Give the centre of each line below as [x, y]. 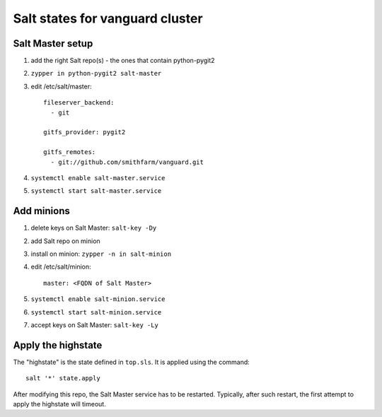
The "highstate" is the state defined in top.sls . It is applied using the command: [132, 362]
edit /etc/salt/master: [61, 86]
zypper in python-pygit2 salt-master [96, 74]
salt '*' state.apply [63, 378]
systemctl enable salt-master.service [98, 178]
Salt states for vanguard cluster [108, 18]
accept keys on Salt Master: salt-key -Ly [95, 325]
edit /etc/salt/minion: [61, 267]
